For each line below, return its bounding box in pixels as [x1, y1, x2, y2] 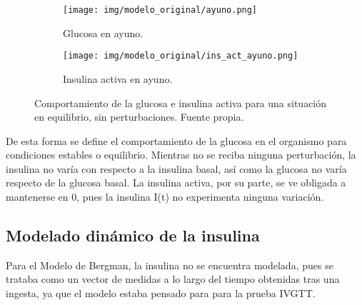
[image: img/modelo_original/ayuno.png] [63, 5, 258, 15]
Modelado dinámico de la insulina [6, 224, 260, 246]
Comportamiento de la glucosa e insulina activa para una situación [34, 95, 327, 110]
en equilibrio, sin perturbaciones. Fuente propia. [34, 109, 244, 124]
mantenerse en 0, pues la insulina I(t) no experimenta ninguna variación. [6, 189, 324, 204]
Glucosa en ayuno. [63, 25, 144, 40]
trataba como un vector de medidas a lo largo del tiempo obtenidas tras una [6, 271, 340, 286]
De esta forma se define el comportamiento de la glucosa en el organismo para [6, 133, 347, 148]
